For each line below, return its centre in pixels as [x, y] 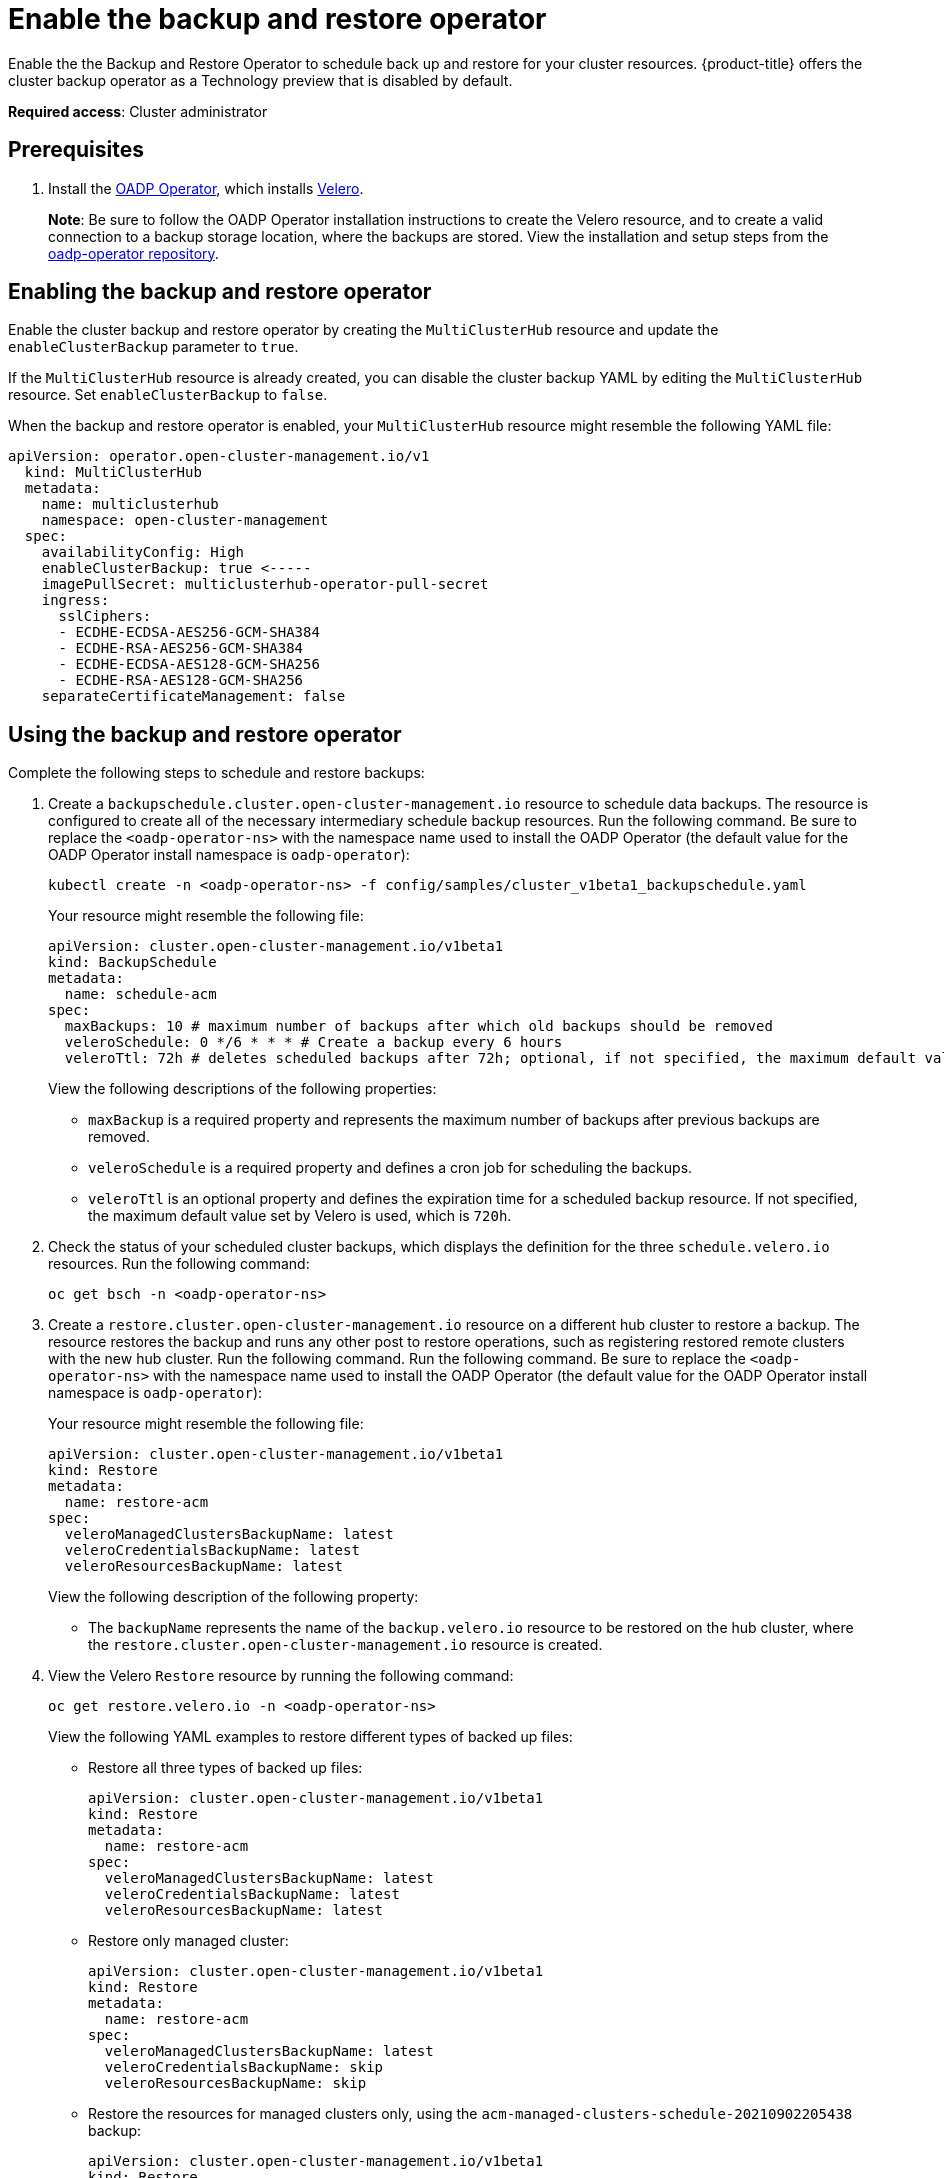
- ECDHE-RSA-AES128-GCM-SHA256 [181, 680]
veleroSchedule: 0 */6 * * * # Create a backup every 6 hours [313, 1042]
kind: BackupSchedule [132, 962]
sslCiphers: [105, 616]
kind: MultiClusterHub [113, 472]
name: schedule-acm [140, 994]
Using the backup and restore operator [205, 734]
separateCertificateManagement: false [193, 696]
